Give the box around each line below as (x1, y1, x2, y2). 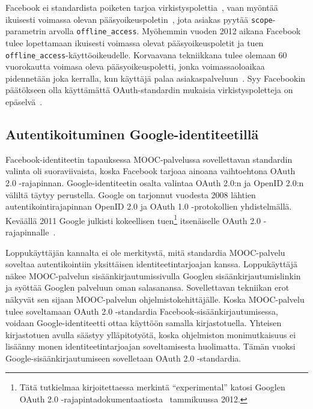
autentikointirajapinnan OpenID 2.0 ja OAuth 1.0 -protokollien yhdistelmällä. (5, 200, 292, 213)
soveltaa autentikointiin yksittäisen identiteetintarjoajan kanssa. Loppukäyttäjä (5, 258, 298, 270)
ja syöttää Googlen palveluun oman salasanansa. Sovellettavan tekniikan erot (5, 281, 290, 294)
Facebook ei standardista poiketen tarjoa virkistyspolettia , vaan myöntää (5, 1, 278, 13)
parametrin (5, 25, 46, 37)
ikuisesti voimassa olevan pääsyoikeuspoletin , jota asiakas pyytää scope (5, 13, 273, 25)
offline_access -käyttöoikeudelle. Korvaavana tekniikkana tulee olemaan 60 (5, 48, 287, 61)
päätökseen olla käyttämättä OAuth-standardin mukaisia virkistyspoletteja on (5, 83, 293, 96)
